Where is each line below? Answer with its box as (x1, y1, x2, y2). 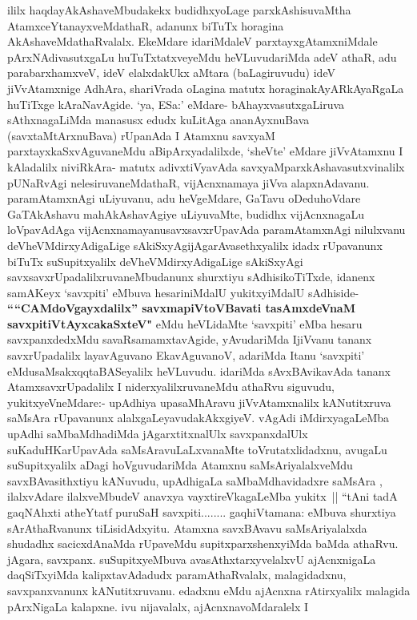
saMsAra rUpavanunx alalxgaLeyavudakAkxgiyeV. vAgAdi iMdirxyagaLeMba (7, 409, 390, 426)
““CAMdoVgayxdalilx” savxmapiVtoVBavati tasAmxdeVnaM (7, 300, 355, 316)
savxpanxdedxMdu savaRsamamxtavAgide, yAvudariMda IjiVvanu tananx (7, 331, 372, 348)
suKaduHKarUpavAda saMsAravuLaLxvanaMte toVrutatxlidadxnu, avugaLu (7, 441, 387, 457)
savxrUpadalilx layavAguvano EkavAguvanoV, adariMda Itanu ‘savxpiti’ (7, 347, 365, 364)
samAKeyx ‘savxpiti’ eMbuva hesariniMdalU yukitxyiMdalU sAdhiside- (7, 284, 359, 300)
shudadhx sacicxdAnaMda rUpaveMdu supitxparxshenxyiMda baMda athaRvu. (7, 535, 399, 552)
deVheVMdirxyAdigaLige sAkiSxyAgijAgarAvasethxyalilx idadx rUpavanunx (7, 236, 383, 253)
